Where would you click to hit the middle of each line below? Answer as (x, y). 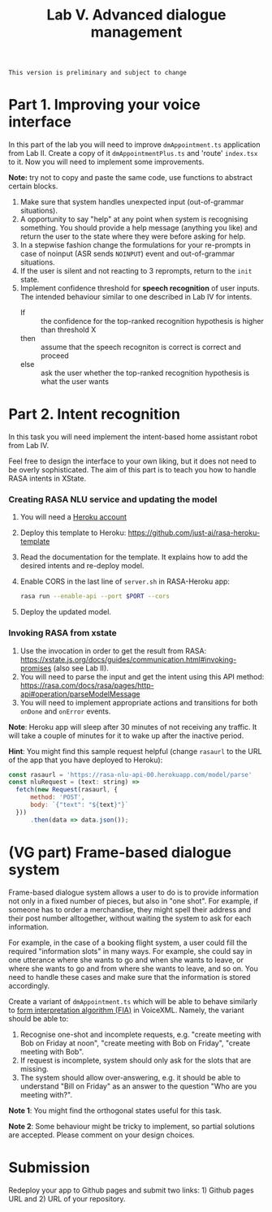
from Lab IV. (29, 446)
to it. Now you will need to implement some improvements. (106, 162)
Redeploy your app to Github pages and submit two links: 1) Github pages (131, 1190)
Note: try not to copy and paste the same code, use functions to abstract (131, 178)
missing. (34, 1068)
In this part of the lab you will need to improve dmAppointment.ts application (134, 144)
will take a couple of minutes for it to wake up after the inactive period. (126, 735)
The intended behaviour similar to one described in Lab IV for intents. (136, 297)
